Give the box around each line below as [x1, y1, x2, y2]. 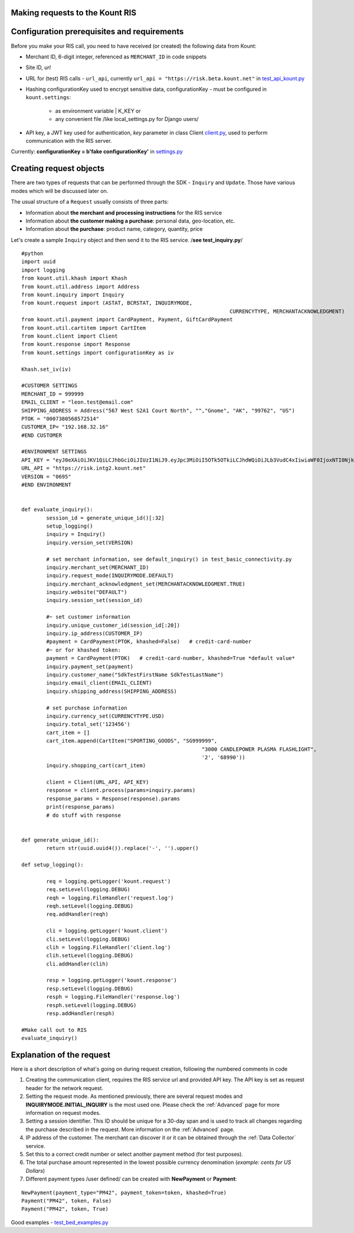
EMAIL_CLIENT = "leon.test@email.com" [21, 399, 134, 405]
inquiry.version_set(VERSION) [46, 539, 134, 546]
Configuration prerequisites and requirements [11, 27, 184, 37]
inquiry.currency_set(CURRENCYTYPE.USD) [46, 712, 165, 719]
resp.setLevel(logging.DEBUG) [46, 985, 134, 992]
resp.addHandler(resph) [46, 1010, 115, 1017]
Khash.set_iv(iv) [21, 366, 71, 372]
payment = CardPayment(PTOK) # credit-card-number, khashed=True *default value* [46, 655, 295, 662]
